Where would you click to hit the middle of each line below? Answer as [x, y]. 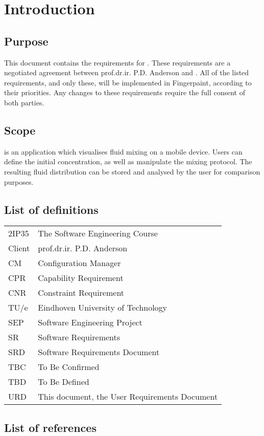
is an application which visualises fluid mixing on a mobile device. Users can [123, 151]
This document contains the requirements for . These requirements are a [117, 62]
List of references [50, 427]
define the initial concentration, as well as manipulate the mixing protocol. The [128, 161]
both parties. [24, 102]
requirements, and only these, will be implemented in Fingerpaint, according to [128, 82]
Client [19, 248]
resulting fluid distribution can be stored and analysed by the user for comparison [132, 171]
